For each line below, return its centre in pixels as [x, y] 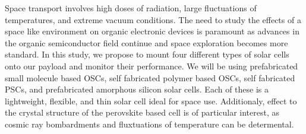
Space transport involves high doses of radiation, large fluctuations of [131, 8]
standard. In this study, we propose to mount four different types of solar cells [147, 54]
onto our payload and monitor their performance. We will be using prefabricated [152, 66]
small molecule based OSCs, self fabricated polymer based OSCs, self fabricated [150, 77]
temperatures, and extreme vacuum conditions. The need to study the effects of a [153, 19]
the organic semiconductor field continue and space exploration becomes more [146, 42]
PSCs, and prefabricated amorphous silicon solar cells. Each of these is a [137, 89]
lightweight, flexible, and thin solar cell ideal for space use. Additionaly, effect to [151, 100]
